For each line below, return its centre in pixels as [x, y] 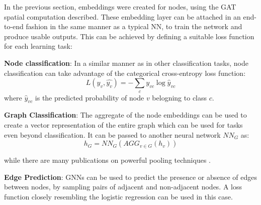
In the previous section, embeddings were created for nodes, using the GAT [120, 7]
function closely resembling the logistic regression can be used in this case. [118, 196]
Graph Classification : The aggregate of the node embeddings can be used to [125, 115]
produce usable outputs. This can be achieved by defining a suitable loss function [129, 36]
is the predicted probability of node [90, 97]
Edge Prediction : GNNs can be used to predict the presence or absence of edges [131, 177]
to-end [14, 26]
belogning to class [180, 97]
